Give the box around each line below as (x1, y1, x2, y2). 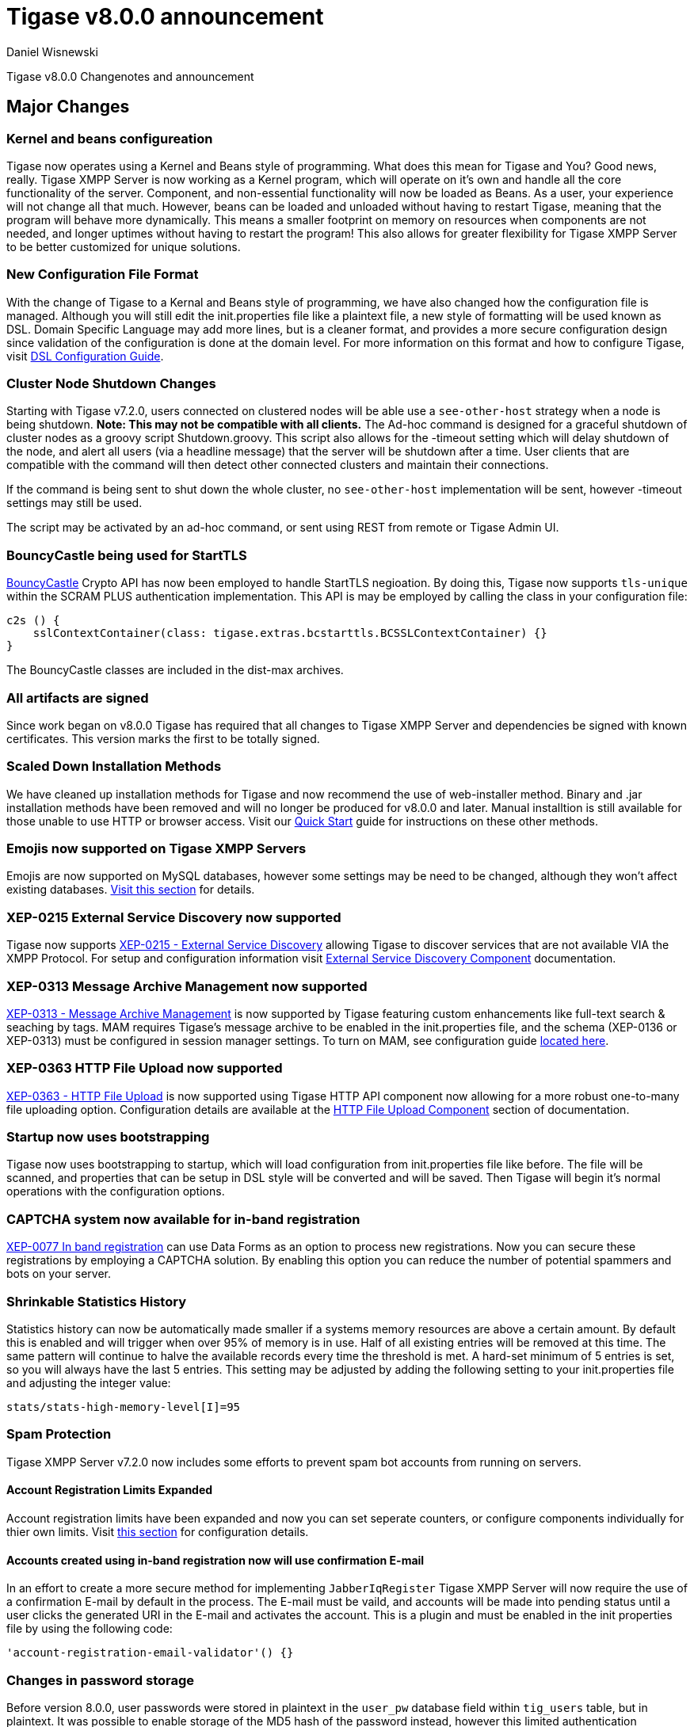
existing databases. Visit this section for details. (6, 883, 255, 897)
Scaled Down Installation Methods (6, 758, 222, 775)
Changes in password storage (6, 1672, 195, 1688)
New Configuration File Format (6, 266, 199, 283)
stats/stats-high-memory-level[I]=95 (6, 1400, 241, 1413)
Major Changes (6, 97, 130, 117)
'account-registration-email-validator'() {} (6, 1646, 294, 1660)
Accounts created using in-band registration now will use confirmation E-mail (6, 1553, 425, 1567)
